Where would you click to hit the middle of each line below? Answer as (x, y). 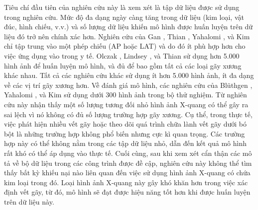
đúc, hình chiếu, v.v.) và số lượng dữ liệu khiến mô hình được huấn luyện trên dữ (129, 27)
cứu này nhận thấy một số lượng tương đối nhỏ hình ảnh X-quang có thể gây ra (126, 104)
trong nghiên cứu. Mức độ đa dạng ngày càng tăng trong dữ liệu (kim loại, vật (124, 17)
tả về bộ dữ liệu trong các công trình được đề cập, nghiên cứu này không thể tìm (128, 163)
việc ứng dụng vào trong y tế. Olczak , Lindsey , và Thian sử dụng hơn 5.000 (122, 55)
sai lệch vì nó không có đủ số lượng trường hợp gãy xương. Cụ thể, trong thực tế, (128, 114)
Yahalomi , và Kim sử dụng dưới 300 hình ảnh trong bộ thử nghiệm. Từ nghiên (126, 95)
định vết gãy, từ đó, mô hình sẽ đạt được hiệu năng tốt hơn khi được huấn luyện (127, 192)
